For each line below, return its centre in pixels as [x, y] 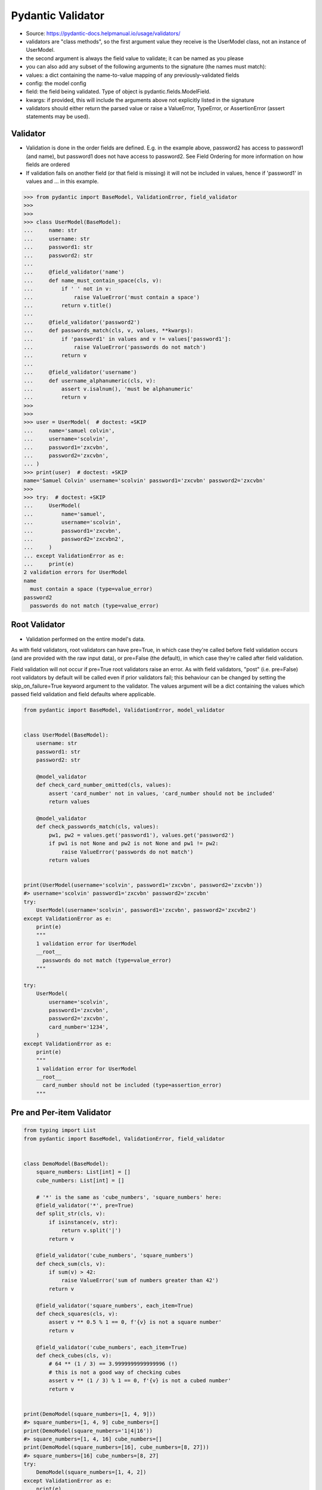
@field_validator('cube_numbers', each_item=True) [112, 1347]
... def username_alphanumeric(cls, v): [90, 381]
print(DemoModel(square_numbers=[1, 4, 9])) [90, 1414]
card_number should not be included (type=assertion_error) [132, 1085]
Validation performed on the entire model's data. [86, 639]
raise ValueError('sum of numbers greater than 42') [140, 1281]
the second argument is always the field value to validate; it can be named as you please [135, 58]
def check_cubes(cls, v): [74, 1355]
